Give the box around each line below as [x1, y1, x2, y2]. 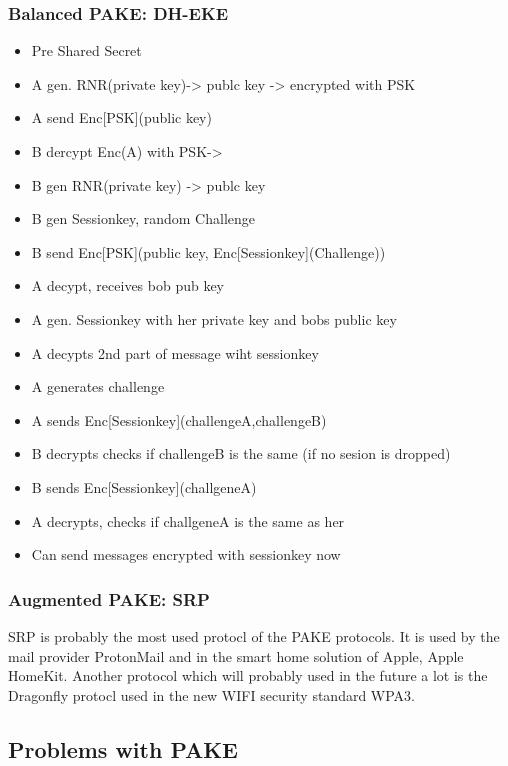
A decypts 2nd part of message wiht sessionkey [31, 342, 319, 363]
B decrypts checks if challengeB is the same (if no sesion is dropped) [31, 443, 451, 464]
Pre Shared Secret [31, 40, 142, 61]
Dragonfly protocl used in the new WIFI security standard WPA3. [8, 684, 416, 705]
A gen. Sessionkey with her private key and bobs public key [31, 308, 397, 329]
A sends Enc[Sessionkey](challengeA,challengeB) [31, 409, 327, 430]
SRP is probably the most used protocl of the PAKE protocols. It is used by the [8, 625, 500, 646]
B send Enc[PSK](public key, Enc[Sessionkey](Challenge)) [31, 241, 386, 262]
